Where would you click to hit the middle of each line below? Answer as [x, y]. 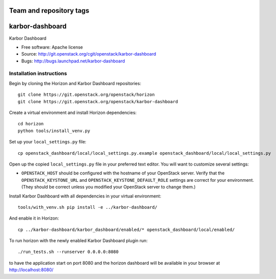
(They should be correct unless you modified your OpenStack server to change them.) [109, 187]
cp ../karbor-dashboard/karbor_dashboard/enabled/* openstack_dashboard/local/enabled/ [126, 229]
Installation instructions [38, 74]
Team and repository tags [49, 11]
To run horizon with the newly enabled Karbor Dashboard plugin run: [78, 241]
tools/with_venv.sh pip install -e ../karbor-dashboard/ [88, 207]
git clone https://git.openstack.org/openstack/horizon [86, 95]
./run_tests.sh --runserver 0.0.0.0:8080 [68, 252]
